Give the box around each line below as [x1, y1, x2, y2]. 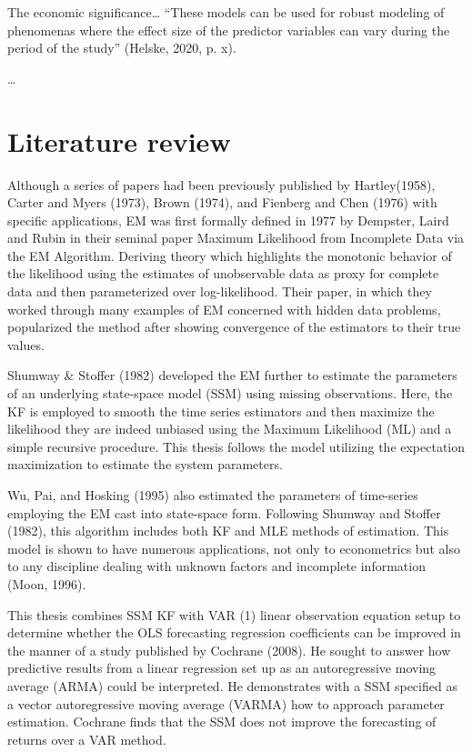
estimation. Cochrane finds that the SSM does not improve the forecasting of [7, 712, 437, 731]
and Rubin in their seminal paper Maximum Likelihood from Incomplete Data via [7, 228, 465, 247]
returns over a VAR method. [7, 729, 166, 748]
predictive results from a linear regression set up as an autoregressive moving [7, 658, 437, 677]
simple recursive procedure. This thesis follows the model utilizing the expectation [7, 436, 466, 456]
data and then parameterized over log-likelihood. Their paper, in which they [7, 282, 432, 301]
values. [7, 335, 45, 354]
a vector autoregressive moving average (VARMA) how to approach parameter [7, 694, 445, 713]
